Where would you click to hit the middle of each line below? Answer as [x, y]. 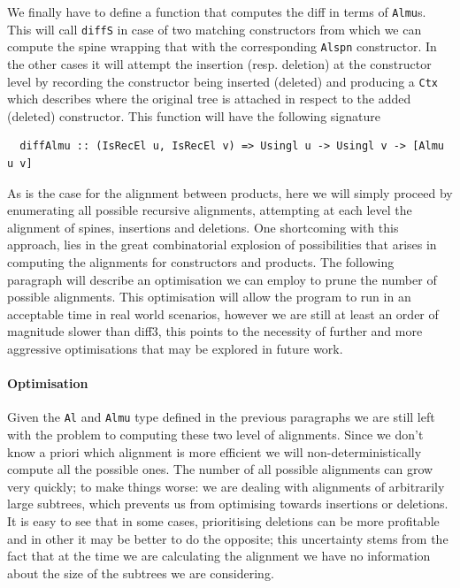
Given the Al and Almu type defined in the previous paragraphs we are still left [221, 417]
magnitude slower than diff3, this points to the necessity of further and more [215, 331]
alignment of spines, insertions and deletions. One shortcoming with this [203, 227]
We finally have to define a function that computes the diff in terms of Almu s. [217, 11]
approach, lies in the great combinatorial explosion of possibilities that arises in [222, 244]
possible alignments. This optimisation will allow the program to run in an [209, 297]
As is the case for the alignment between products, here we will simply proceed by [230, 192]
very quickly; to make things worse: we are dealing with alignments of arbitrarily [226, 486]
